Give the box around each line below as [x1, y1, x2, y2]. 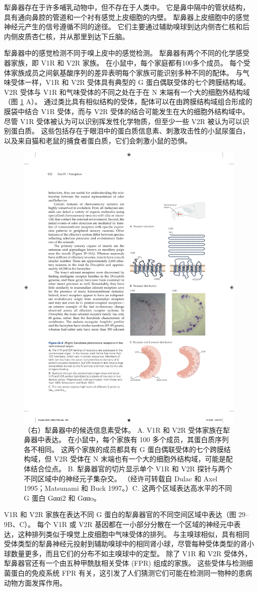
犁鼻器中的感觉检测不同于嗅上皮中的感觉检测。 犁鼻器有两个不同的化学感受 [4, 48, 250, 58]
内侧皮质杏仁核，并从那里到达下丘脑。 [4, 31, 129, 41]
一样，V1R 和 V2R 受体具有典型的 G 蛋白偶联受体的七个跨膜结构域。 [24, 77, 250, 87]
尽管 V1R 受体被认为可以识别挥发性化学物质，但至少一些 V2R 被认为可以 [4, 116, 243, 126]
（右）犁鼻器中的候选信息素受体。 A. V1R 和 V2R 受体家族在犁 [24, 424, 230, 435]
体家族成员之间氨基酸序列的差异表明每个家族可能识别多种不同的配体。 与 [4, 67, 243, 77]
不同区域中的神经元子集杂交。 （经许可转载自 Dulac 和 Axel [24, 473, 218, 483]
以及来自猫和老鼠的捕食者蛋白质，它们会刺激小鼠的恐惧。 [4, 135, 192, 145]
